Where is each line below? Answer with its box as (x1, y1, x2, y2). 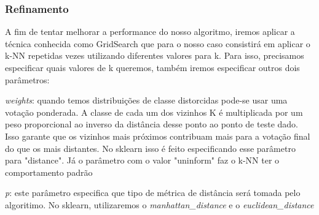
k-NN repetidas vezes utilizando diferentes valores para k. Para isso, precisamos (5, 49, 304, 62)
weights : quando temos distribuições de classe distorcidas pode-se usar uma (5, 94, 288, 107)
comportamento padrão (5, 165, 93, 178)
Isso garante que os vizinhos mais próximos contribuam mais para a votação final (5, 129, 310, 142)
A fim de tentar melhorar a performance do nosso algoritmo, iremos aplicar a (5, 25, 295, 38)
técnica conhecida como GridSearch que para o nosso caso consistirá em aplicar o (5, 37, 310, 50)
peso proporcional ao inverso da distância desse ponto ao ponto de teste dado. (5, 118, 298, 130)
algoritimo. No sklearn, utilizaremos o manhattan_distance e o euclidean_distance (5, 198, 314, 211)
